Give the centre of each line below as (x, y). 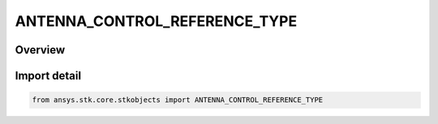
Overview (40, 50)
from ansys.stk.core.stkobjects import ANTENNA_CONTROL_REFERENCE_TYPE (178, 100)
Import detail (48, 76)
